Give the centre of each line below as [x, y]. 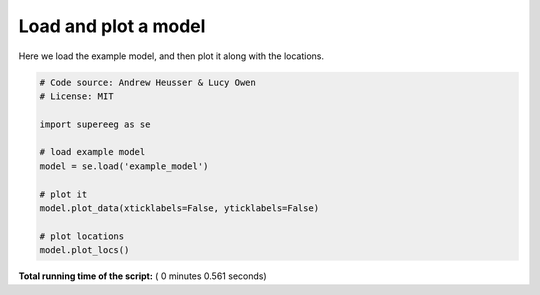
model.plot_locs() [84, 250]
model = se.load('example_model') [124, 166]
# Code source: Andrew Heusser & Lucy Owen [148, 82]
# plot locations [82, 236]
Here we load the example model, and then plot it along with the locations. [171, 56]
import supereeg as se [95, 124]
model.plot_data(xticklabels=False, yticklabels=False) [179, 208]
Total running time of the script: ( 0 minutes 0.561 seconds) [142, 276]
